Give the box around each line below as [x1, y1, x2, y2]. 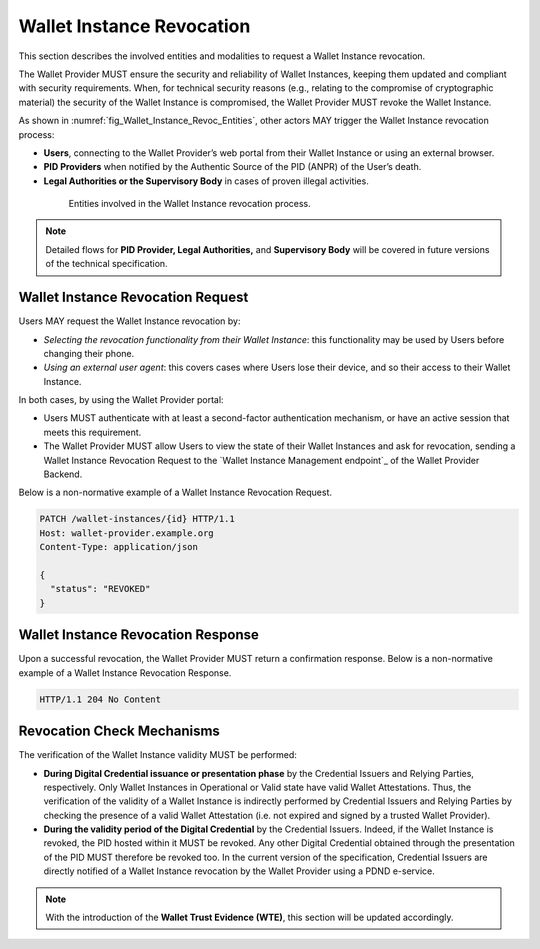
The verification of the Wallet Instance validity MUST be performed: [18, 749, 297, 761]
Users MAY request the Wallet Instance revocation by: [18, 315, 241, 327]
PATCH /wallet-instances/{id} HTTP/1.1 [39, 513, 235, 525]
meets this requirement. [43, 426, 142, 438]
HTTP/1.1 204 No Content [39, 693, 162, 705]
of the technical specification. [45, 258, 169, 270]
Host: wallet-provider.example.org [39, 527, 214, 539]
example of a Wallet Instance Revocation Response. [18, 666, 232, 679]
